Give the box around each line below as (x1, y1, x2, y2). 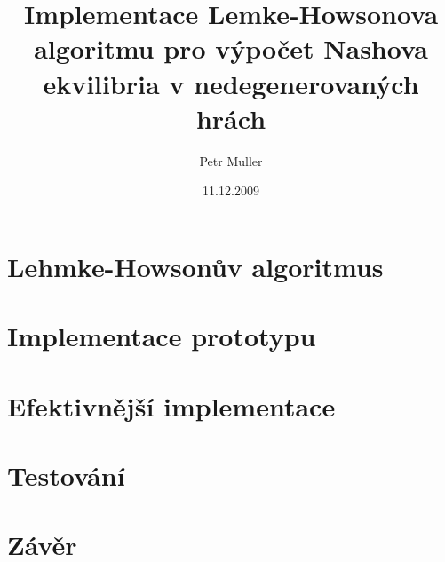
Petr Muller (199, 151, 263, 170)
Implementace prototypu (7, 318, 316, 354)
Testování (7, 457, 125, 493)
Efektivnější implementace (7, 387, 336, 423)
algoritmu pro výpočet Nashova (34, 30, 428, 67)
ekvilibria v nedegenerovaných (43, 65, 419, 101)
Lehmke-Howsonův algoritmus (7, 248, 384, 284)
